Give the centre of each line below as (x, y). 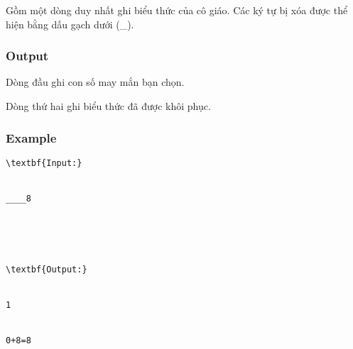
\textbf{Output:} (47, 269)
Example (31, 137)
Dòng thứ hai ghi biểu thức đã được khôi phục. (108, 106)
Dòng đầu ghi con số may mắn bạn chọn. (95, 82)
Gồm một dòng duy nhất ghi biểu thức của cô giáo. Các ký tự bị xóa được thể (177, 10)
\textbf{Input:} (44, 163)
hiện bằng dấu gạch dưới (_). (70, 24)
